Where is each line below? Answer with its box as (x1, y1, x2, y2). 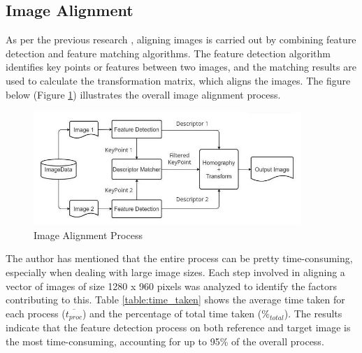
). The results (284, 305, 342, 320)
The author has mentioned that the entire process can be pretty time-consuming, (6, 251, 353, 266)
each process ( (6, 305, 66, 320)
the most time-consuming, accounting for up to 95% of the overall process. (6, 333, 324, 348)
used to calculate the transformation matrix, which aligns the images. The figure (6, 73, 351, 87)
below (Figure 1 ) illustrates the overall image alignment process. (6, 87, 281, 101)
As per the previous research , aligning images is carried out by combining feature (6, 32, 356, 47)
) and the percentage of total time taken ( (82, 305, 262, 320)
